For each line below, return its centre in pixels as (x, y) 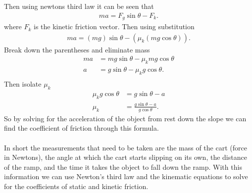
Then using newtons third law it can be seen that (79, 6)
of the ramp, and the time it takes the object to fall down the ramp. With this (123, 167)
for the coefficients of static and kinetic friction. (76, 186)
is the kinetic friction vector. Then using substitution (114, 26)
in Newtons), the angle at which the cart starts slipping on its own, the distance (126, 157)
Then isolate (23, 83)
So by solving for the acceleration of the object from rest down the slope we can (125, 118)
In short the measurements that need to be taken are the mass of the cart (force (126, 147)
